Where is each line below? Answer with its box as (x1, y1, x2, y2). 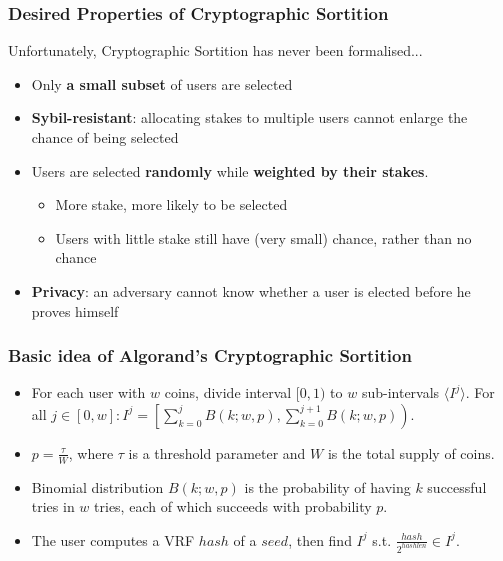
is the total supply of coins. (327, 442, 495, 463)
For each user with (31, 382, 146, 403)
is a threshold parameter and (128, 442, 306, 463)
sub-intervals (361, 382, 440, 403)
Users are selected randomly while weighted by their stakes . (31, 160, 429, 181)
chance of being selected (31, 127, 179, 147)
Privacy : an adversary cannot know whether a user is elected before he (31, 280, 471, 301)
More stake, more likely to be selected (55, 194, 288, 215)
